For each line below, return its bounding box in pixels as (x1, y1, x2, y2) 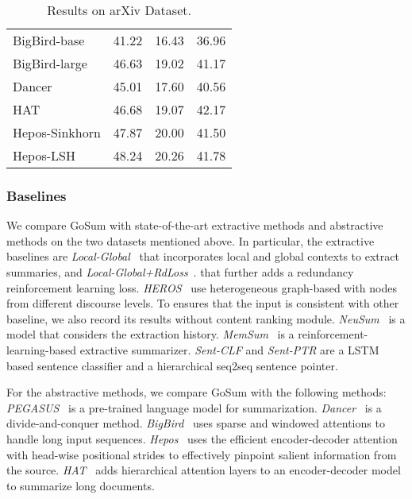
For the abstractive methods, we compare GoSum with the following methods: (6, 384, 387, 400)
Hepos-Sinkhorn (13, 123, 101, 141)
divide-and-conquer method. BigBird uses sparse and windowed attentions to (6, 415, 385, 431)
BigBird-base (13, 31, 85, 49)
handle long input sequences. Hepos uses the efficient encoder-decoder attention (6, 430, 398, 447)
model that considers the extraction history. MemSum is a (6, 326, 295, 342)
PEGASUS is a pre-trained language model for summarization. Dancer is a (6, 399, 382, 416)
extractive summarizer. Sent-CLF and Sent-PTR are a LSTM (79, 341, 379, 358)
